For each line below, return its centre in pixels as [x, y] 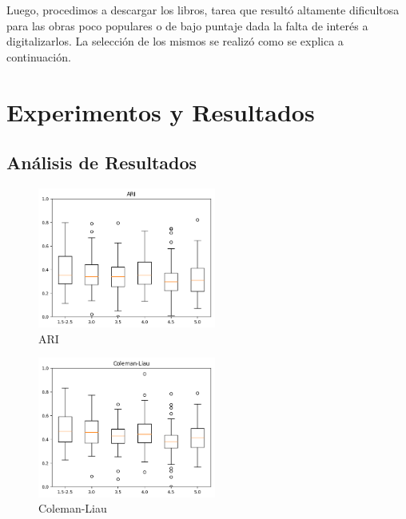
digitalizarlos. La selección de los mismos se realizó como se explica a [175, 41]
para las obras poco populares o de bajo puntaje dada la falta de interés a [187, 25]
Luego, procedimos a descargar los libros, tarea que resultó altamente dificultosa [203, 10]
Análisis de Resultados [102, 162]
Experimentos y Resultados [161, 111]
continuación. [39, 56]
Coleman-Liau [73, 508]
